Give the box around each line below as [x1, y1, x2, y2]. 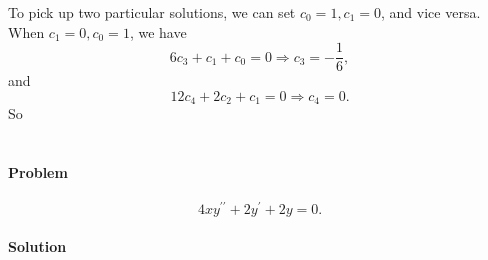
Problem [8, 162, 68, 183]
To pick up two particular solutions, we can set [8, 2, 296, 22]
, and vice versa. [381, 2, 481, 22]
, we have [129, 21, 187, 42]
